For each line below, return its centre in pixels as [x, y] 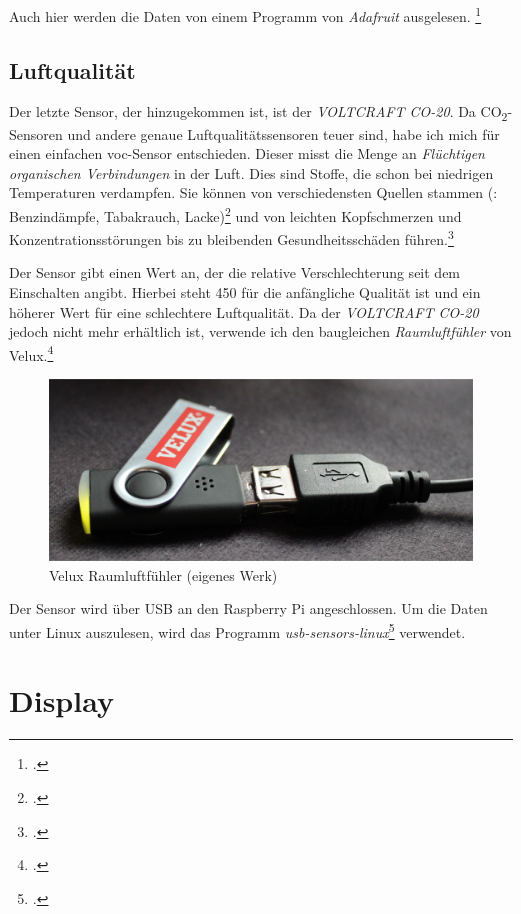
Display [61, 700]
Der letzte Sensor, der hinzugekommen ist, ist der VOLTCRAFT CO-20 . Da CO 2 [258, 113]
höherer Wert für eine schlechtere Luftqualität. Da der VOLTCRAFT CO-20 [244, 311]
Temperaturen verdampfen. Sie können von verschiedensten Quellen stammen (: [253, 192]
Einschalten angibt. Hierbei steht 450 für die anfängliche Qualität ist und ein [245, 292]
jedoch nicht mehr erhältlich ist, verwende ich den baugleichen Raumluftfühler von [260, 331]
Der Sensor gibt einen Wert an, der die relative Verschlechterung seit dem [235, 272]
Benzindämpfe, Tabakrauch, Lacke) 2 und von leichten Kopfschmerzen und [235, 214]
